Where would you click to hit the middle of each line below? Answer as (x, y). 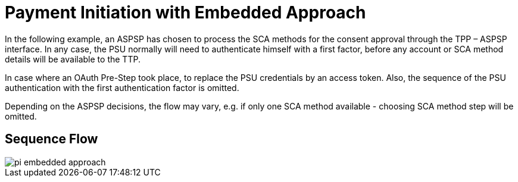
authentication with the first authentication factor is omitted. (122, 87)
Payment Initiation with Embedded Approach (185, 12)
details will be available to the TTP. (73, 59)
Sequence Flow (52, 139)
